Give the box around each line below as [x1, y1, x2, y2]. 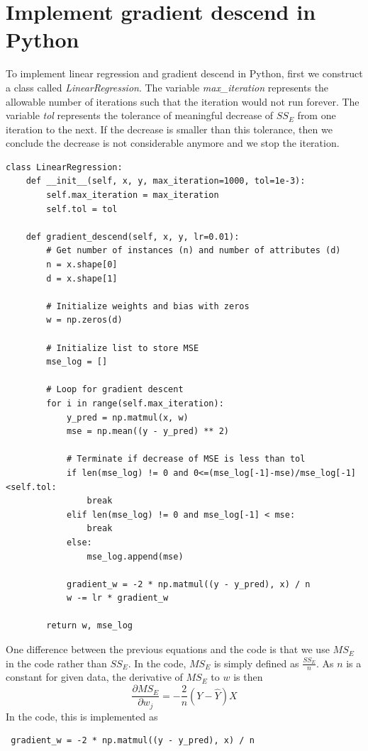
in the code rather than [6, 655, 107, 670]
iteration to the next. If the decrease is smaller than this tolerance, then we [6, 121, 333, 136]
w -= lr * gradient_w [66, 593, 169, 603]
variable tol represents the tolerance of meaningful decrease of [6, 108, 274, 123]
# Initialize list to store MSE [46, 343, 199, 353]
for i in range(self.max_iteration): [46, 398, 224, 408]
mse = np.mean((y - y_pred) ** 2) [66, 426, 229, 437]
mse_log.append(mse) [87, 551, 184, 562]
